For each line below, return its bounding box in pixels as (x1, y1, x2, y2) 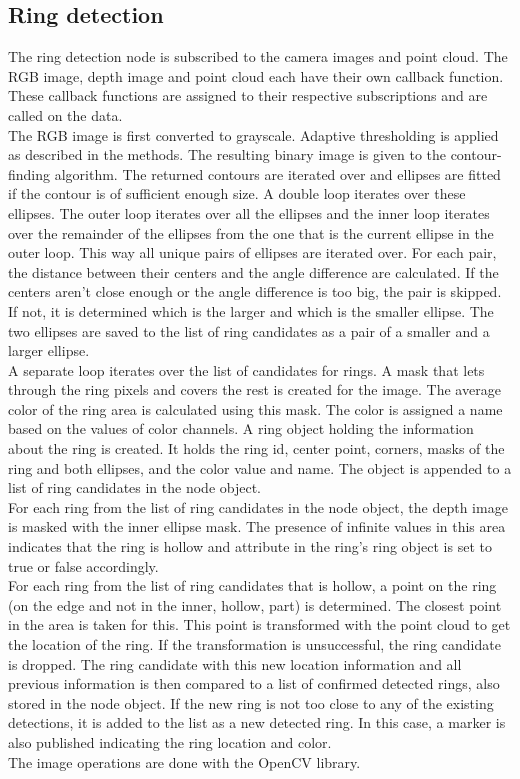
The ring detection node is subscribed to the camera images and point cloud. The (8, 46, 508, 67)
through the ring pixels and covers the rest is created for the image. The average (8, 379, 501, 400)
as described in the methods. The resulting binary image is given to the (8, 144, 446, 165)
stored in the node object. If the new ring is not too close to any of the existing (8, 692, 494, 713)
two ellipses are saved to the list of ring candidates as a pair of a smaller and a (8, 320, 490, 341)
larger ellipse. (8, 340, 90, 361)
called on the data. (8, 104, 123, 125)
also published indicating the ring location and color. (8, 731, 332, 752)
